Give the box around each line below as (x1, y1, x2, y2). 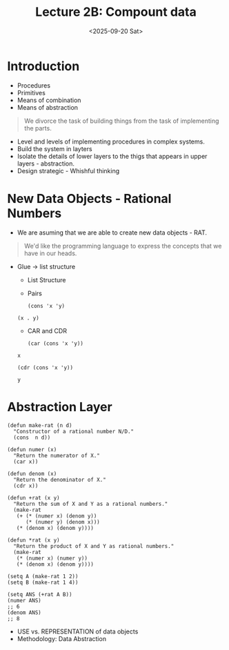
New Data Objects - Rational (7, 190, 172, 206)
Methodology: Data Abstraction (17, 634, 107, 642)
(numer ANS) (7, 597, 41, 604)
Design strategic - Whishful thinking (17, 166, 120, 175)
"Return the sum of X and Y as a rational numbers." (13, 500, 168, 507)
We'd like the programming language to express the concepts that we (23, 242, 222, 250)
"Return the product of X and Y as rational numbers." (13, 542, 175, 549)
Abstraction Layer (7, 399, 112, 415)
